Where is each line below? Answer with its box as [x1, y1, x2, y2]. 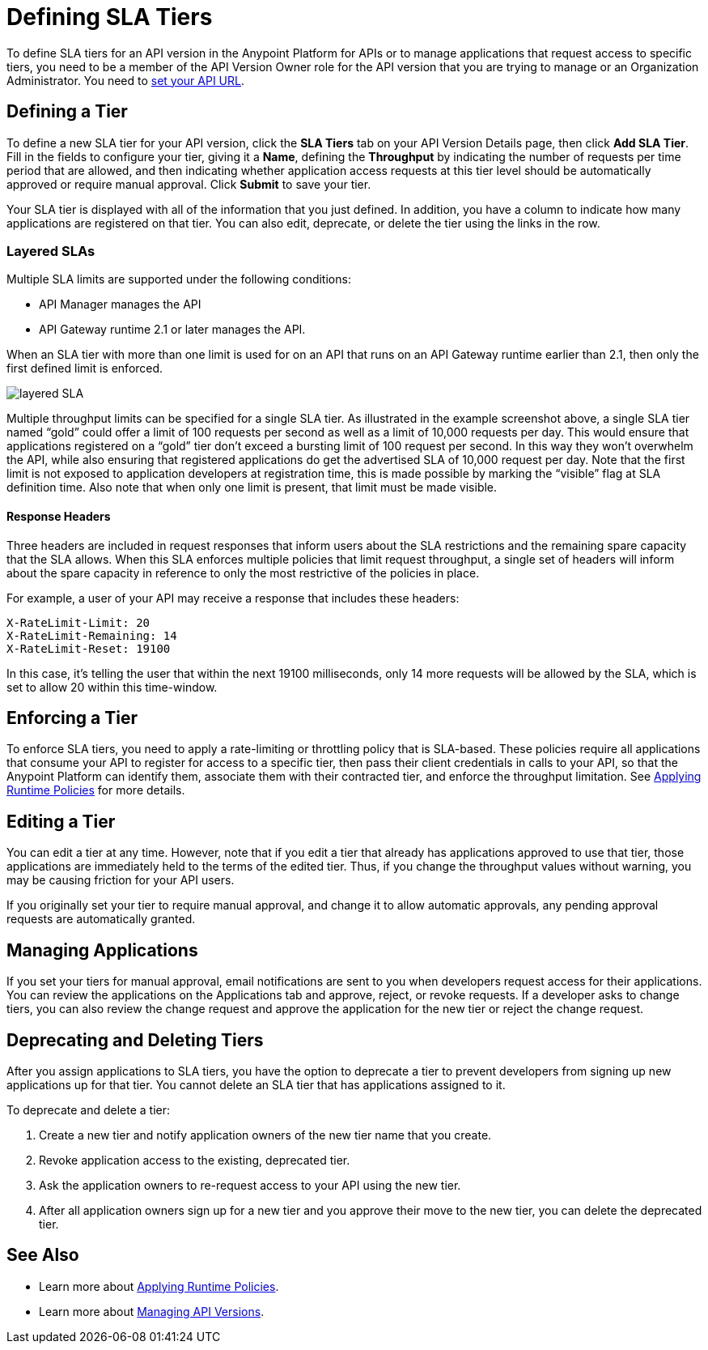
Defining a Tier [6, 101, 128, 122]
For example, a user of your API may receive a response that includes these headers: [6, 590, 460, 605]
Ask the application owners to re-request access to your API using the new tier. [39, 1178, 461, 1192]
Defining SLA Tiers [6, 3, 213, 31]
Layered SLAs [6, 242, 95, 259]
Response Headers [6, 509, 111, 523]
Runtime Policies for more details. [6, 783, 185, 798]
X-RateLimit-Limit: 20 [6, 615, 151, 629]
